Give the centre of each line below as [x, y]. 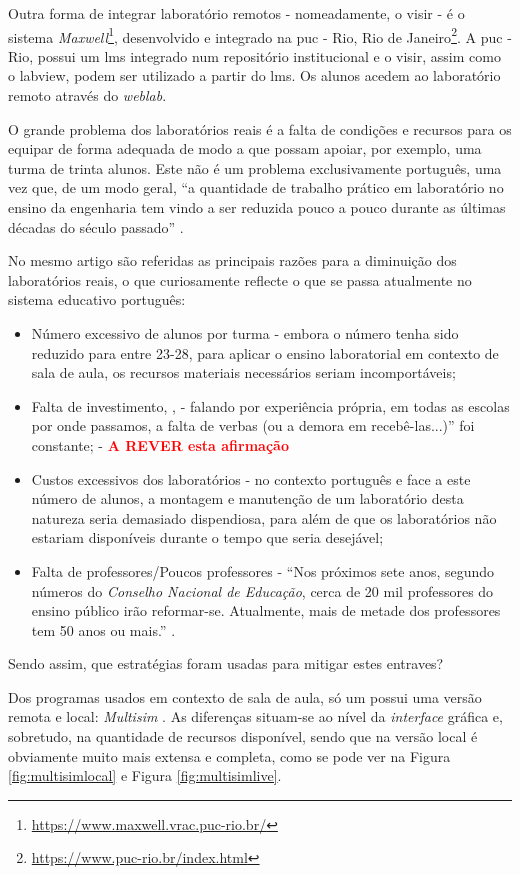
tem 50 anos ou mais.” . [103, 629]
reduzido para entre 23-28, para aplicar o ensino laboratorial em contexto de [265, 352]
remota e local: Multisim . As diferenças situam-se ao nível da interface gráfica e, [255, 716]
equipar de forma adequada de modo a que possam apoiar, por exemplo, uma [245, 148]
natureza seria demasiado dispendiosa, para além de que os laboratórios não [264, 517]
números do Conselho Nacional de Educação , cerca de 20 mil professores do [262, 590]
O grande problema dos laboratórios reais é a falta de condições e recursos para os [260, 128]
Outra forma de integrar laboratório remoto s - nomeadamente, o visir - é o [236, 13]
